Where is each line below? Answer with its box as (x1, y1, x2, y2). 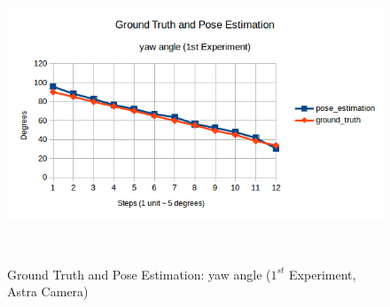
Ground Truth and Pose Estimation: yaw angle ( (7, 264, 271, 283)
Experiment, (289, 264, 356, 283)
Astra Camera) (7, 282, 89, 301)
